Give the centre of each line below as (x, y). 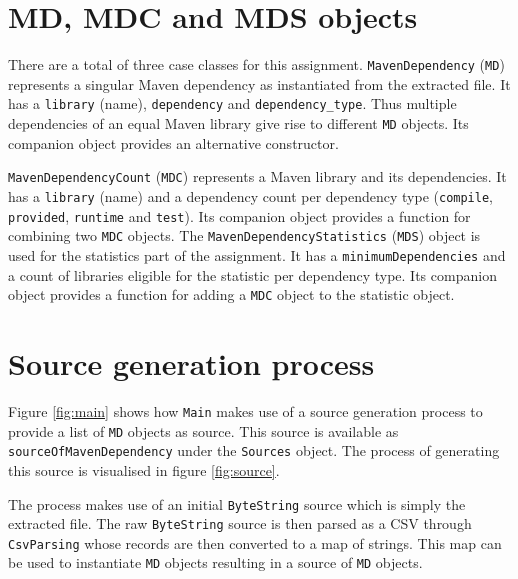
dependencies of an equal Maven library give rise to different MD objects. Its (238, 123)
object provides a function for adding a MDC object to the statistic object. (231, 294)
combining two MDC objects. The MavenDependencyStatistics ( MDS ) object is (244, 235)
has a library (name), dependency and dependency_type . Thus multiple (232, 103)
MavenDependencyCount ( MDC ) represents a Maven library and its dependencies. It (257, 176)
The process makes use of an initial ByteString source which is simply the (237, 503)
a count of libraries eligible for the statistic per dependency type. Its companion (252, 274)
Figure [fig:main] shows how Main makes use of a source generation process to (245, 410)
